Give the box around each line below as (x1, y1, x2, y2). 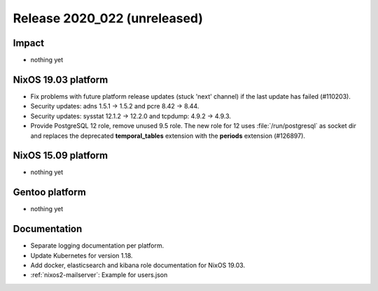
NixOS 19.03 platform (13, 73, 108, 85)
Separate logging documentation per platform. (30, 241, 164, 250)
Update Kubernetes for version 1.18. (30, 251, 133, 260)
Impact (13, 37, 45, 49)
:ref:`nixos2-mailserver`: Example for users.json (30, 271, 168, 279)
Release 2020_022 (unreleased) (13, 10, 203, 26)
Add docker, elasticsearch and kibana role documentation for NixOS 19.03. (30, 261, 245, 269)
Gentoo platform (13, 186, 87, 199)
